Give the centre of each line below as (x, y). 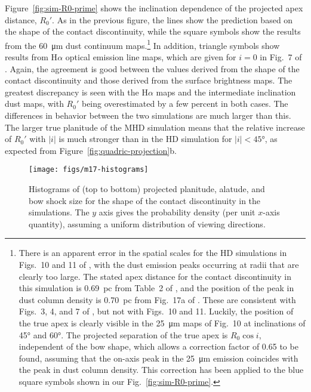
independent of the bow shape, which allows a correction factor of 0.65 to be (158, 346)
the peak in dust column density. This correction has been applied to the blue (161, 370)
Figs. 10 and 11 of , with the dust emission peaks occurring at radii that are (159, 264)
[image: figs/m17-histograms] (89, 170)
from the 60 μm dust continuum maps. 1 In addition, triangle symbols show (142, 44)
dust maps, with (34, 104)
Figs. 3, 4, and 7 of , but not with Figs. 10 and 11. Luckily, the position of (156, 311)
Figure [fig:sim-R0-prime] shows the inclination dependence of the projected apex (154, 8)
